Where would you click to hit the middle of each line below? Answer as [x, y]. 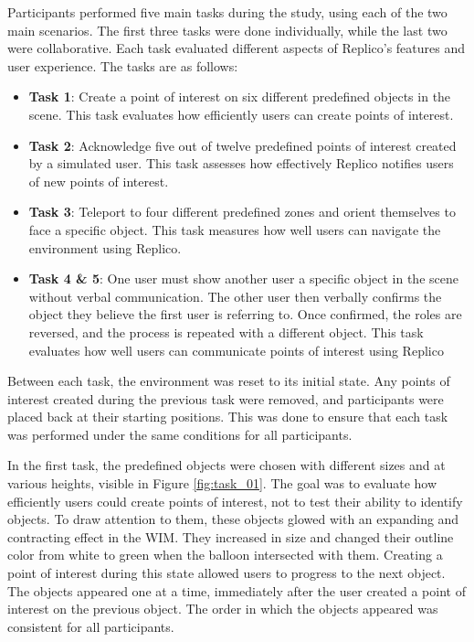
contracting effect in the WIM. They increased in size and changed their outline [231, 536]
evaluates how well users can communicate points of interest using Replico [236, 350]
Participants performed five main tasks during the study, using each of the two [227, 12]
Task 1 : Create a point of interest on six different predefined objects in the [240, 96]
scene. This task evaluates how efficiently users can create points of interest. [241, 114]
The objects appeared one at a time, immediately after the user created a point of [237, 590]
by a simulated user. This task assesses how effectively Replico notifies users [241, 163]
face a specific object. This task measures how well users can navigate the [235, 229]
